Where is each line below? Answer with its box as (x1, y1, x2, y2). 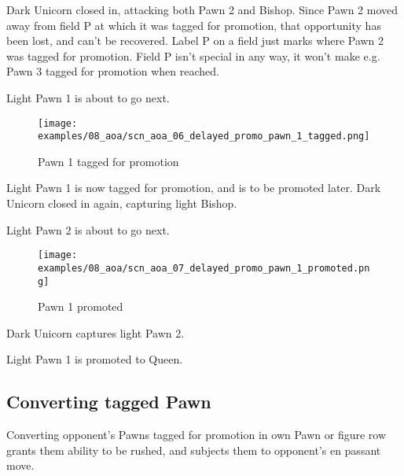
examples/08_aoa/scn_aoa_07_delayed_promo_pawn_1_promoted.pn (38, 262, 370, 274)
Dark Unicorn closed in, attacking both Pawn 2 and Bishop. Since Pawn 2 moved (6, 2, 398, 17)
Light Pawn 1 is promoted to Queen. (6, 351, 183, 367)
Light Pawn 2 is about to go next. (6, 221, 170, 238)
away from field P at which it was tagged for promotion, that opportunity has (6, 17, 381, 33)
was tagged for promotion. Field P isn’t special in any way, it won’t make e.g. (6, 47, 380, 64)
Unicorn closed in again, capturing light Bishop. (6, 195, 237, 212)
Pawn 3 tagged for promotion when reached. (6, 63, 219, 79)
